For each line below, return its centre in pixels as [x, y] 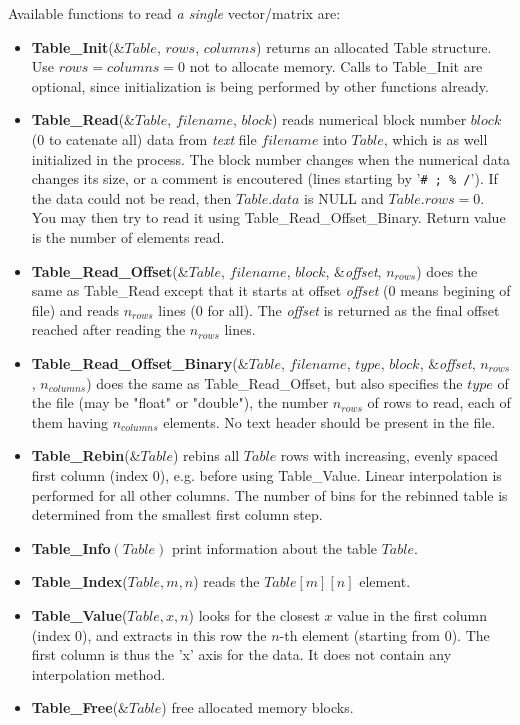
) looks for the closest [254, 614]
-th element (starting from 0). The [384, 634]
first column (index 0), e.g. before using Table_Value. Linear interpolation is [266, 474]
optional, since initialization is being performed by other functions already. [260, 85]
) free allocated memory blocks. [257, 707]
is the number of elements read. [128, 237]
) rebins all [206, 455]
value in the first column [412, 614]
